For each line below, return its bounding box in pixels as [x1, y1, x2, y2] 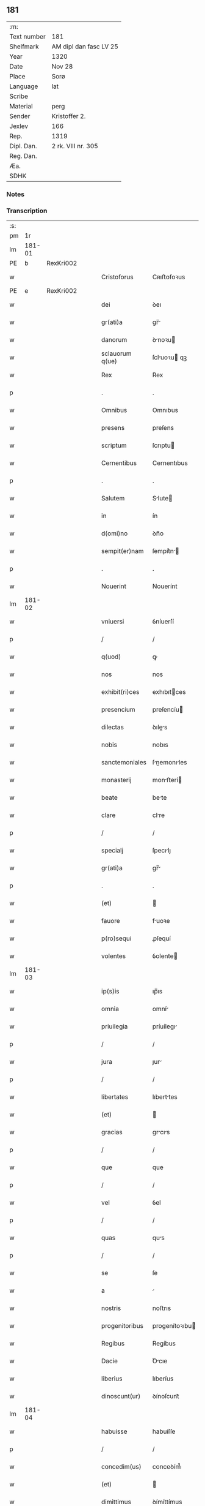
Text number [9, 32, 46, 40]
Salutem [101, 494, 125, 503]
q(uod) [101, 652, 121, 661]
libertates [101, 1093, 129, 1101]
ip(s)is [101, 987, 120, 996]
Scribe [9, 92, 29, 100]
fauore [101, 917, 120, 925]
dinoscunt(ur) [101, 1392, 141, 1401]
